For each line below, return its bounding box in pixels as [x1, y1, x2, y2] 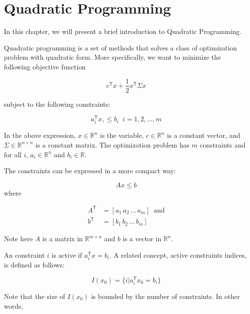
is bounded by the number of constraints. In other [91, 291, 240, 301]
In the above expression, [4, 130, 76, 140]
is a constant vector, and [167, 130, 240, 140]
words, [4, 300, 23, 311]
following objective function [4, 61, 86, 71]
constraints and [200, 139, 246, 149]
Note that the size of [4, 291, 66, 301]
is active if [51, 250, 82, 260]
